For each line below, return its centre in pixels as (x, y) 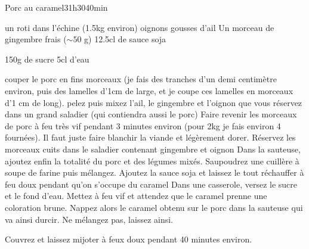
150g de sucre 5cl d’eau (47, 59)
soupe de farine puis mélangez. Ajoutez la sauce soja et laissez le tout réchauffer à (154, 172)
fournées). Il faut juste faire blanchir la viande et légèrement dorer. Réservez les (150, 137)
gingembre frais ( (36, 39)
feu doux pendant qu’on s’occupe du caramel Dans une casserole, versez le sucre (151, 184)
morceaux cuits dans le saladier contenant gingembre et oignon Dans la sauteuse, (153, 149)
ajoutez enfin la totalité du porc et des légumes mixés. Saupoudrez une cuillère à (152, 161)
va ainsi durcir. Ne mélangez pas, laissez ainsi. (89, 219)
